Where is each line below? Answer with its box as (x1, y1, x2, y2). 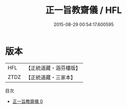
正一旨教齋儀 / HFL (45, 4, 122, 16)
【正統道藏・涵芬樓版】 (25, 64, 81, 71)
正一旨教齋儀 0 (12, 98, 43, 104)
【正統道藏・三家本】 (25, 73, 76, 80)
